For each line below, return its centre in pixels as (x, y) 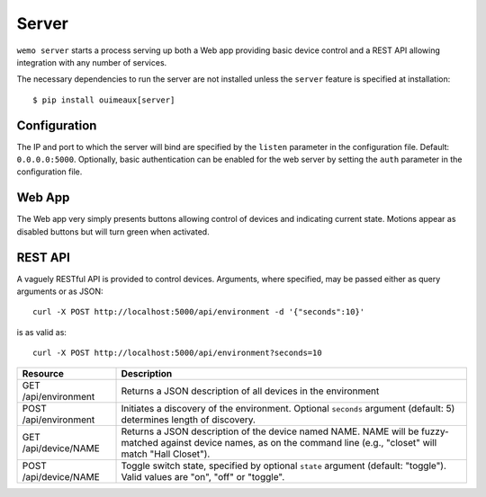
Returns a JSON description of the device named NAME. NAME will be (270, 431)
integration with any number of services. (92, 62)
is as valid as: (42, 332)
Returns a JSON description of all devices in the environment (250, 391)
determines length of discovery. (189, 420)
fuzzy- (435, 431)
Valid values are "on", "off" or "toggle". (203, 476)
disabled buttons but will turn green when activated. (113, 231)
